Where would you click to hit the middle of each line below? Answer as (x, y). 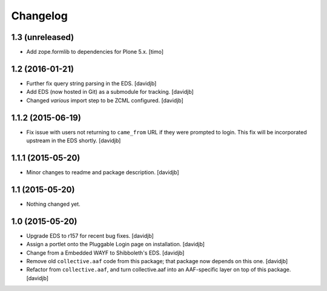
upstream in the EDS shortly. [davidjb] (74, 141)
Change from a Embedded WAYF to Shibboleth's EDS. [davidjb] (105, 253)
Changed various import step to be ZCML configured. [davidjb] (105, 100)
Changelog (39, 16)
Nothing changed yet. (54, 204)
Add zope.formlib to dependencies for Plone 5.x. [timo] (95, 52)
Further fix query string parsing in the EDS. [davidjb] (91, 83)
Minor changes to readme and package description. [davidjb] (103, 172)
